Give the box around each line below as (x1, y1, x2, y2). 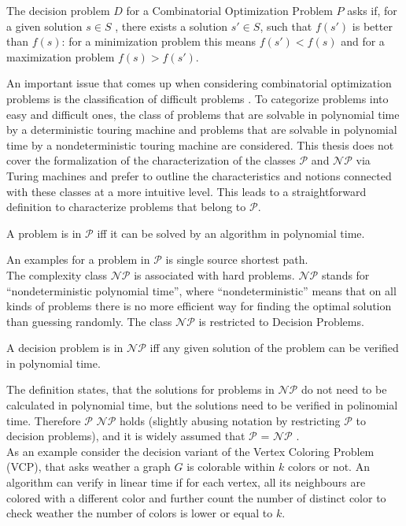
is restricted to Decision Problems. (198, 313, 364, 329)
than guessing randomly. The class (6, 313, 172, 329)
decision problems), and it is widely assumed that (6, 428, 245, 444)
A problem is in (6, 224, 82, 241)
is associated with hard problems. (134, 266, 295, 283)
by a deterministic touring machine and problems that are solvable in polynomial (6, 121, 397, 138)
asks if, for (347, 2, 397, 18)
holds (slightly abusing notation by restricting (120, 412, 341, 428)
